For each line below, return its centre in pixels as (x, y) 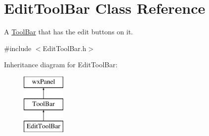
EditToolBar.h (64, 48)
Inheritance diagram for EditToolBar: (61, 65)
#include (18, 48)
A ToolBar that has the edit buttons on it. (68, 32)
